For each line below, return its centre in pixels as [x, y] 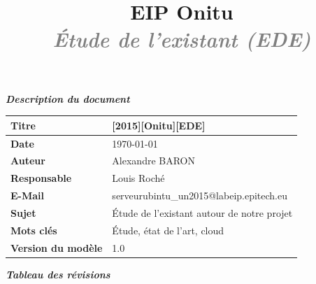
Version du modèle [57, 247]
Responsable [41, 178]
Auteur [28, 161]
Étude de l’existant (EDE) [182, 39]
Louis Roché [138, 178]
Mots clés [34, 230]
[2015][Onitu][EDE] [159, 125]
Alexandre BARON [154, 161]
